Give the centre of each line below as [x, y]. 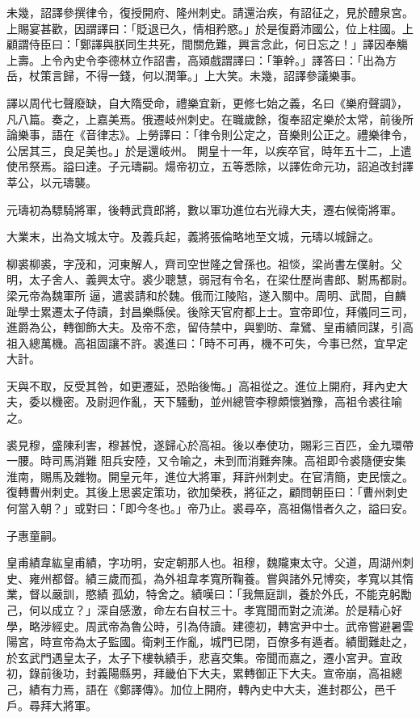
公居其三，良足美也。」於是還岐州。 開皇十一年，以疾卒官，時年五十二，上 [204, 150]
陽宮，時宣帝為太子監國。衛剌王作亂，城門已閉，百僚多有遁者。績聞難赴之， [210, 642]
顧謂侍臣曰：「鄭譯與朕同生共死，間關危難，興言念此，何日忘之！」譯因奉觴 [207, 44]
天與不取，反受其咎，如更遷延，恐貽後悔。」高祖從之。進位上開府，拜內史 [202, 385]
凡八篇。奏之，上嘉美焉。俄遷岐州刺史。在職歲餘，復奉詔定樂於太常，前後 [204, 118]
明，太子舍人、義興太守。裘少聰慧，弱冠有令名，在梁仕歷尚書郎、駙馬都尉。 [210, 279]
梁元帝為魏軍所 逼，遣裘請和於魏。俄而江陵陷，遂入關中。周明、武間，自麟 [206, 295]
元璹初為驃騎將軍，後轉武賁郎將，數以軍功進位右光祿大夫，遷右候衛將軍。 [204, 209]
